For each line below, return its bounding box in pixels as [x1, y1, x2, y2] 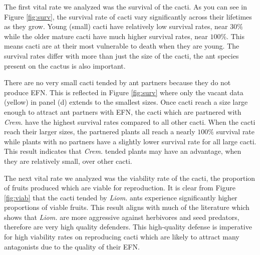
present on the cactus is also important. [4, 60, 126, 71]
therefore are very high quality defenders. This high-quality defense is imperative [4, 221, 252, 232]
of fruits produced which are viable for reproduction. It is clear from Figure [4, 182, 235, 193]
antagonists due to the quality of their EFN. [4, 241, 140, 251]
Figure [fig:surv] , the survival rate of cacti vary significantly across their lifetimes [4, 11, 252, 22]
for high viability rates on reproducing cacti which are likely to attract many [4, 231, 239, 242]
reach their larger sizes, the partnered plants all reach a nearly [4, 126, 195, 137]
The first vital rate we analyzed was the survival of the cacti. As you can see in [4, 2, 247, 12]
